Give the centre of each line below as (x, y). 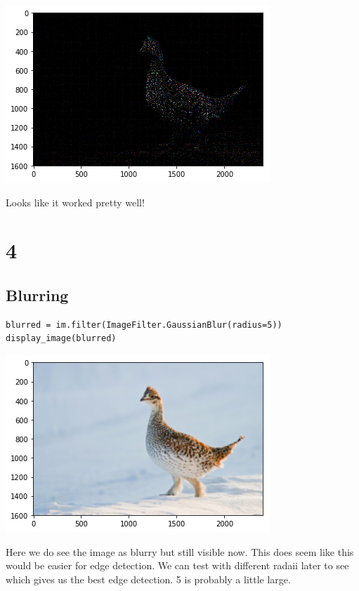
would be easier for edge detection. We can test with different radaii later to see (177, 565)
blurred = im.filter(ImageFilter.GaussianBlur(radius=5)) (144, 325)
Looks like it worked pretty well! (75, 202)
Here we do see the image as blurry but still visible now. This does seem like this (180, 551)
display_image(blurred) (61, 339)
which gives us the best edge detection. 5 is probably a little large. (148, 579)
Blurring (37, 294)
